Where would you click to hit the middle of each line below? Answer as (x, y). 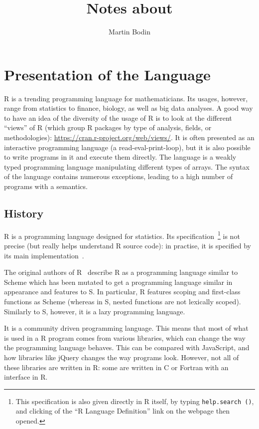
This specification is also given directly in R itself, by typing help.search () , (135, 401)
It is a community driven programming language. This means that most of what (126, 328)
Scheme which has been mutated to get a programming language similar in (118, 282)
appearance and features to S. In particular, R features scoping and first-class (122, 292)
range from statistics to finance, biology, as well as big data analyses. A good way (129, 108)
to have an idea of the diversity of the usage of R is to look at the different (118, 117)
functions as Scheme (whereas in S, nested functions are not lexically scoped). (123, 302)
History (24, 213)
